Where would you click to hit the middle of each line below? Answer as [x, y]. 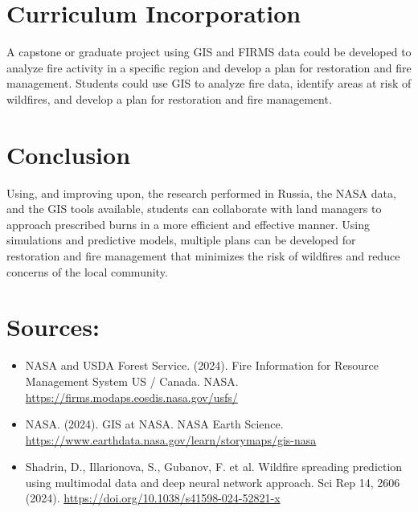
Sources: [53, 327]
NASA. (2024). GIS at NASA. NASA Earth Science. [154, 424]
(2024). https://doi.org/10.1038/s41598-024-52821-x [153, 498]
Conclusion [69, 154]
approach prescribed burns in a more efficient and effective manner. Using [188, 224]
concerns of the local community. [87, 271]
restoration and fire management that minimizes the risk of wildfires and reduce [203, 256]
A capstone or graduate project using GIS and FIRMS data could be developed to [209, 52]
